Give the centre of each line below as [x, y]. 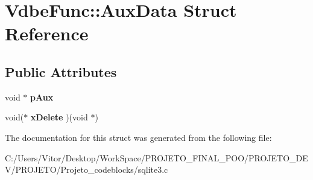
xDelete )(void [59, 117]
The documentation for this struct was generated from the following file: [138, 137]
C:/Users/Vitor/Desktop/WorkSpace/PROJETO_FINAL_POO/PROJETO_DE [156, 157]
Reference [47, 33]
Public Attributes [61, 71]
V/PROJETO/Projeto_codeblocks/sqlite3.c [87, 169]
